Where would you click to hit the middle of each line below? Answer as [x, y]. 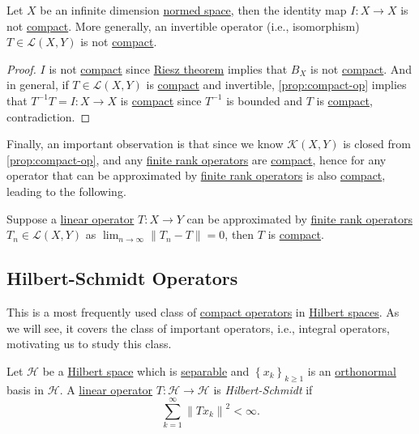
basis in [26, 389]
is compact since [161, 100]
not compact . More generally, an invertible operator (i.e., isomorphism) [183, 26]
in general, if [38, 85]
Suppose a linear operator [71, 218]
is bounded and [265, 100]
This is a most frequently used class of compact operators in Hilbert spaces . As [203, 311]
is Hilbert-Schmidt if [263, 389]
